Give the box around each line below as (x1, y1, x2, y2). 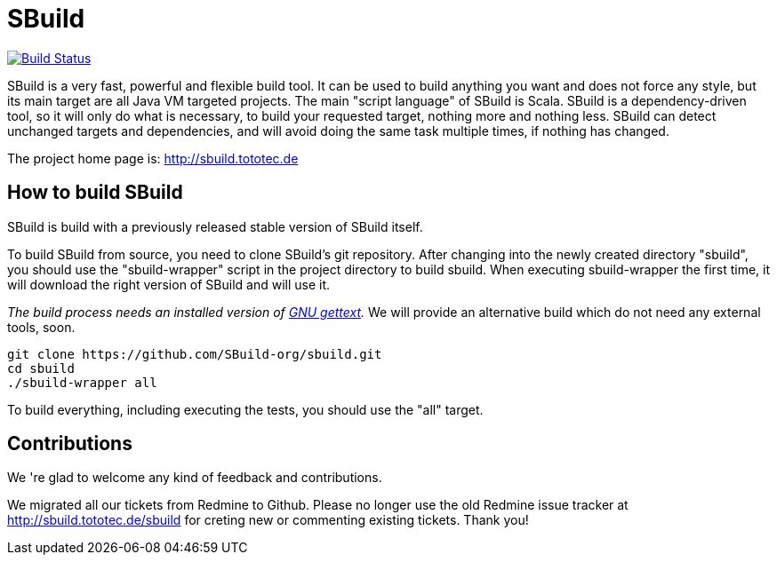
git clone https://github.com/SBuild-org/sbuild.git (7, 346, 382, 361)
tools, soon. (7, 319, 76, 335)
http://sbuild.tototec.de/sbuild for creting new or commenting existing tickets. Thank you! (7, 512, 529, 528)
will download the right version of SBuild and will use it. (7, 276, 331, 292)
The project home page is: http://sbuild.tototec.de (7, 150, 299, 166)
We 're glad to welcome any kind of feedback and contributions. (7, 470, 382, 486)
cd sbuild (7, 360, 75, 376)
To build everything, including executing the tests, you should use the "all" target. (7, 401, 484, 417)
